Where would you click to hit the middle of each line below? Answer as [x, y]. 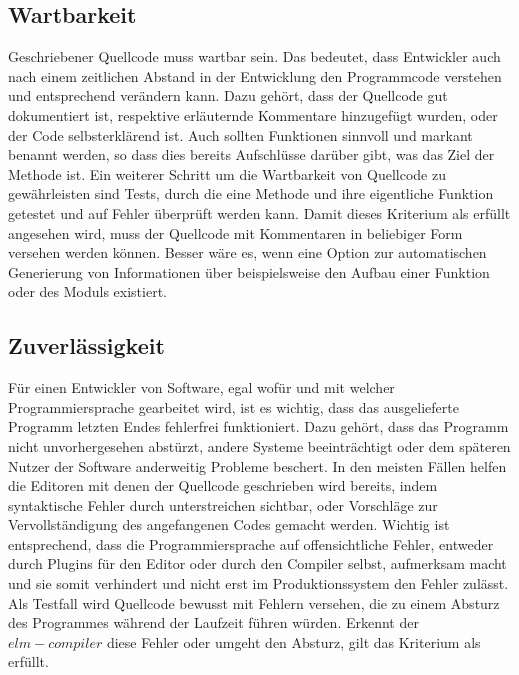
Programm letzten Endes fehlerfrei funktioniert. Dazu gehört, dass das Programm [258, 426]
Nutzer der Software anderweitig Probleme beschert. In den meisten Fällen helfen [257, 465]
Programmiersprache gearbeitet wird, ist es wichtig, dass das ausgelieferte [233, 406]
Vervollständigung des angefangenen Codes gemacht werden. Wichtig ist [229, 524]
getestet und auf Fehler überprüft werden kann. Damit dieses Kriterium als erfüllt [259, 212]
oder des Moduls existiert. [87, 291]
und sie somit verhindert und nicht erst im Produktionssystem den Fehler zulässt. [258, 583]
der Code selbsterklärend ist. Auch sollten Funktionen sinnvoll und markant [240, 134]
